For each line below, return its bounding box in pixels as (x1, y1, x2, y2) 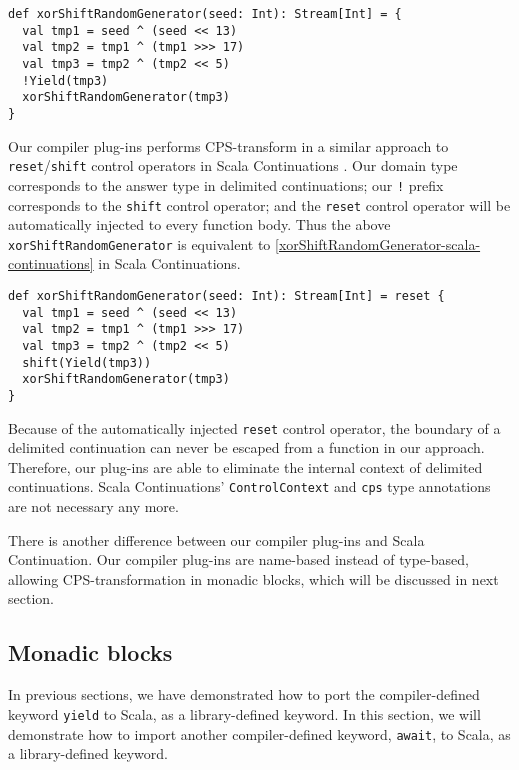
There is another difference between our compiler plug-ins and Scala (8, 529, 425, 550)
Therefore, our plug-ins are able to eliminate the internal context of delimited (8, 456, 483, 477)
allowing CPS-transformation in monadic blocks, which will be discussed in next (8, 568, 499, 589)
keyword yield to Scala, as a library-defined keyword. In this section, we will (8, 703, 481, 724)
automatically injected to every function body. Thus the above (8, 214, 391, 235)
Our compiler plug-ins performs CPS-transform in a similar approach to (8, 135, 449, 156)
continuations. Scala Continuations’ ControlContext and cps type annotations (8, 476, 491, 497)
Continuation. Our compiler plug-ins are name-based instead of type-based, (8, 549, 469, 570)
